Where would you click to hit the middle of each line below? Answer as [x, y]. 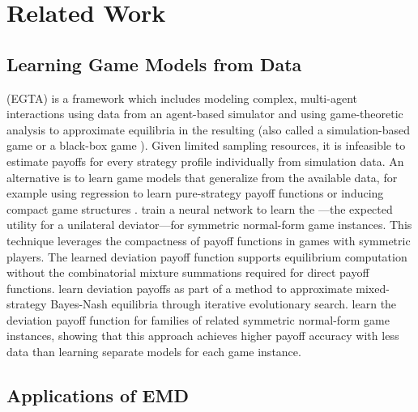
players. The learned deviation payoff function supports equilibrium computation [207, 256]
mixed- [373, 288]
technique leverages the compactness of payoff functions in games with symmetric [209, 240]
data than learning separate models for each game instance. [154, 352]
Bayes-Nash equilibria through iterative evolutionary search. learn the [224, 304]
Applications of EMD [98, 395]
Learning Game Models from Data [154, 64]
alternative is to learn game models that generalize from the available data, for [202, 177]
